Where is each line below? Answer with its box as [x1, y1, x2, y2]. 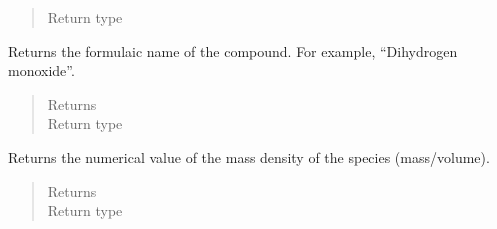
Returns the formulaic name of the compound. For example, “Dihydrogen [8, 40, 458, 61]
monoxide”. [8, 60, 75, 81]
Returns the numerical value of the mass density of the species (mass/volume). [8, 146, 490, 167]
